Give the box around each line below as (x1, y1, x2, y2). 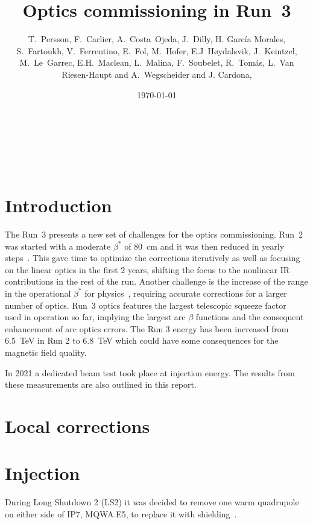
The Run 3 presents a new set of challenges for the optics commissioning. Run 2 (5, 228, 303, 240)
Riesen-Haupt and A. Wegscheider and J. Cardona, (62, 68, 252, 80)
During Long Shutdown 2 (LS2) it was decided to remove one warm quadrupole (5, 496, 299, 508)
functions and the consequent (195, 311, 304, 323)
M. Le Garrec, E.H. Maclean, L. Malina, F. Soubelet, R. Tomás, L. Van (19, 56, 294, 69)
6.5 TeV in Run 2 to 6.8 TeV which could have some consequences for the (5, 334, 279, 347)
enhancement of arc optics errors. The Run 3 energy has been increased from (5, 322, 289, 335)
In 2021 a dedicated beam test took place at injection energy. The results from (5, 366, 295, 379)
